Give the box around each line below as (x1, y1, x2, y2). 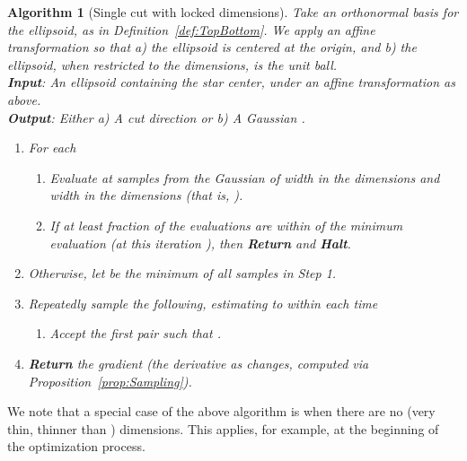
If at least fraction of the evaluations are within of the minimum (49, 215, 403, 234)
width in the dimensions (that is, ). (49, 186, 243, 204)
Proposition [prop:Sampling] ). (28, 371, 192, 390)
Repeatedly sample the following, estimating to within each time (28, 293, 378, 312)
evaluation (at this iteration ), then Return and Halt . (49, 233, 351, 252)
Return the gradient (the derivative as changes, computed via (28, 353, 369, 372)
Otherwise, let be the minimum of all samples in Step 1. (28, 264, 337, 283)
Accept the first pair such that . (49, 324, 221, 343)
